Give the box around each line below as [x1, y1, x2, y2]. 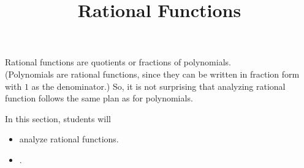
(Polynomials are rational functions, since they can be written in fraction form [5, 67, 300, 80]
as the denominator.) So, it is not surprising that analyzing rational [31, 79, 286, 92]
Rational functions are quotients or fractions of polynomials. [5, 56, 231, 68]
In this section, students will [5, 112, 111, 125]
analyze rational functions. [19, 133, 119, 145]
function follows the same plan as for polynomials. [5, 92, 193, 104]
